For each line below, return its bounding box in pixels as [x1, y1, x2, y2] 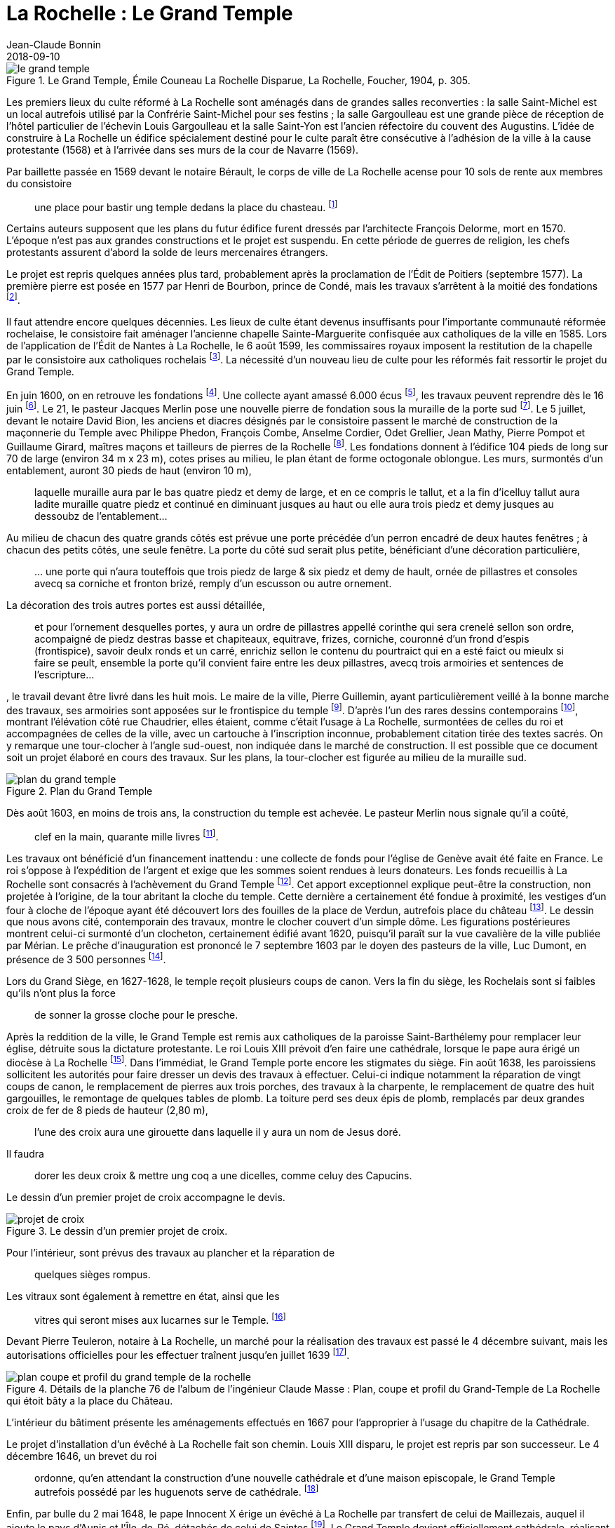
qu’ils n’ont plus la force [6, 986, 116, 999]
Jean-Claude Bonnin [6, 38, 102, 51]
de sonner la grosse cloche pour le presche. [34, 1008, 238, 1021]
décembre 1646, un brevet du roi [6, 1449, 157, 1462]
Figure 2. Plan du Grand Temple [6, 785, 153, 798]
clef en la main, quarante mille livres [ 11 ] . [34, 829, 219, 843]
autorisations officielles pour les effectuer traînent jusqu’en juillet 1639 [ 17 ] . [6, 1347, 350, 1361]
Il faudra [6, 1147, 44, 1160]
